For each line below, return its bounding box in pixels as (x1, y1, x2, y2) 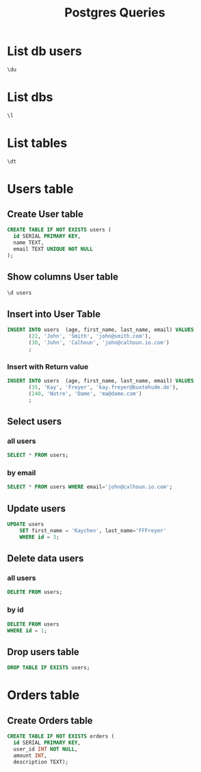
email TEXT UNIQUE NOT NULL (13, 246, 94, 253)
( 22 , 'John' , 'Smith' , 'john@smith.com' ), (28, 333, 152, 340)
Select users (7, 416, 62, 427)
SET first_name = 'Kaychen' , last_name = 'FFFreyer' (19, 527, 167, 534)
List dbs (7, 89, 53, 104)
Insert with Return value (7, 362, 89, 372)
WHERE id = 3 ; (19, 534, 59, 541)
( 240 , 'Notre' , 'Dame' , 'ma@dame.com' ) (28, 390, 142, 397)
